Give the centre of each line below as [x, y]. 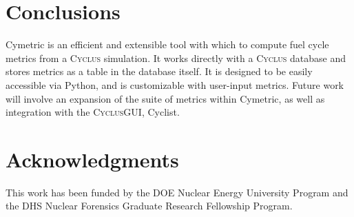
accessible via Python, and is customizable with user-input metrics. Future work [175, 84]
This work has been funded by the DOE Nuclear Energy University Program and [177, 192]
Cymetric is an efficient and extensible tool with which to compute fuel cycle [167, 44]
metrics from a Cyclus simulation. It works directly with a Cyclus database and [176, 58]
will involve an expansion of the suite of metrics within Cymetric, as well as [165, 98]
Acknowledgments [92, 159]
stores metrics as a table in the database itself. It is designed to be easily [159, 71]
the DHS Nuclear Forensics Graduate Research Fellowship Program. [149, 206]
